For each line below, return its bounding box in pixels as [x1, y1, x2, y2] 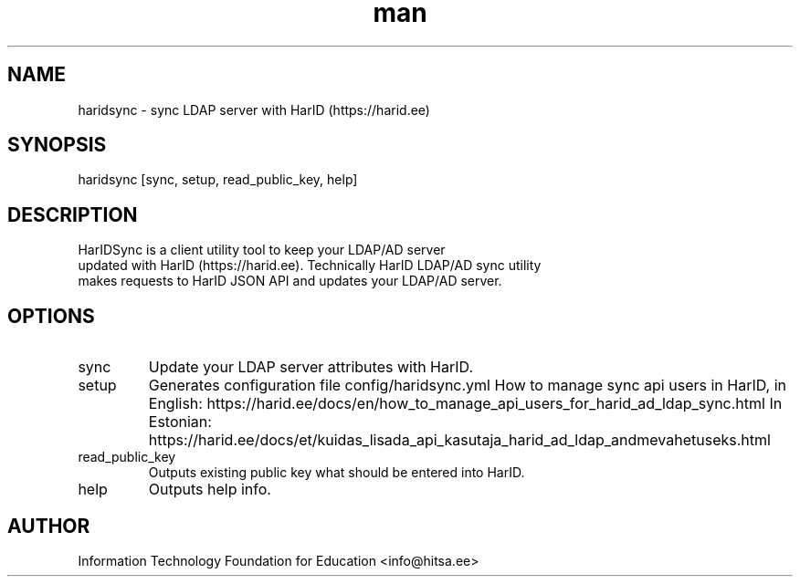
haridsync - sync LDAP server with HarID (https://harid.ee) [78, 101, 430, 118]
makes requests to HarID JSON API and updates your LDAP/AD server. [78, 273, 502, 289]
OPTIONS [7, 304, 95, 328]
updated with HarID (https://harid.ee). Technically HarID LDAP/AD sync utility [78, 257, 542, 274]
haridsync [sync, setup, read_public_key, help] [78, 172, 358, 188]
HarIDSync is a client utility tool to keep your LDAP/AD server [78, 242, 446, 258]
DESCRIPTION [7, 203, 138, 226]
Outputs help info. [148, 480, 271, 499]
